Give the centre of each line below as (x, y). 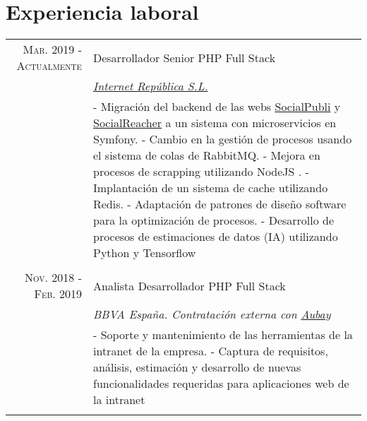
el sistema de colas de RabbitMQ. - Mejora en (206, 155)
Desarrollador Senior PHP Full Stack (184, 57)
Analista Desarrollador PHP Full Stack (189, 285)
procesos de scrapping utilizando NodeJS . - (201, 172)
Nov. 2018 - (53, 278)
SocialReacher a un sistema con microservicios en (215, 123)
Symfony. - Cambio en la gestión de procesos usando (222, 139)
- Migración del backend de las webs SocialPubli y (217, 107)
